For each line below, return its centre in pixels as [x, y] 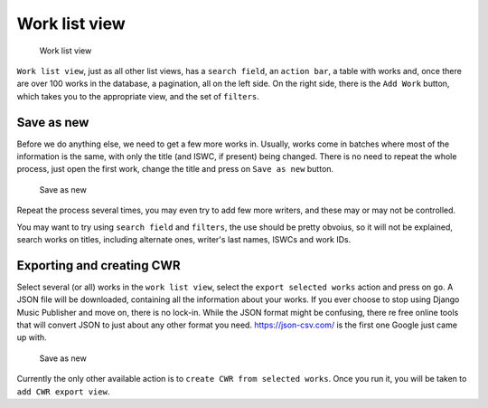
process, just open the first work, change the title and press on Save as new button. [175, 169]
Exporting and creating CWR [99, 266]
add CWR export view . [63, 391]
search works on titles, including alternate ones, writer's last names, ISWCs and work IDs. [184, 239]
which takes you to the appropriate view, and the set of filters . [138, 96]
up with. [32, 337]
